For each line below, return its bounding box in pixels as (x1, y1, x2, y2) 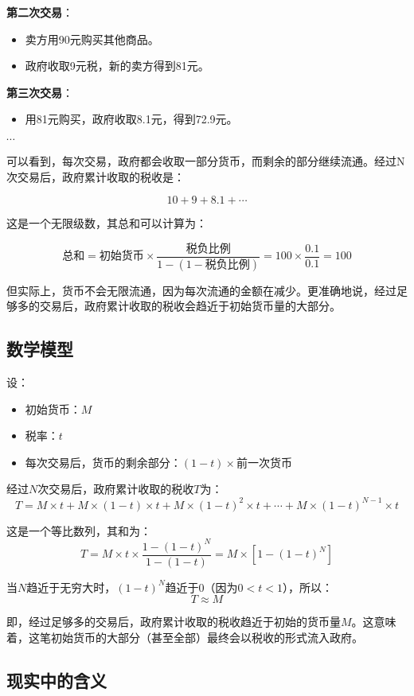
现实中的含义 (6, 667, 107, 692)
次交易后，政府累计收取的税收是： (6, 168, 185, 185)
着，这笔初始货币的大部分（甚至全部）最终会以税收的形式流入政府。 (6, 628, 363, 645)
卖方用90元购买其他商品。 (25, 30, 159, 47)
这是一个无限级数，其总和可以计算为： (6, 215, 207, 231)
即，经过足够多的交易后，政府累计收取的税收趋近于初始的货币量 (6, 613, 341, 630)
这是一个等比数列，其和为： (6, 522, 151, 539)
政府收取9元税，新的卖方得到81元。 (25, 57, 209, 74)
